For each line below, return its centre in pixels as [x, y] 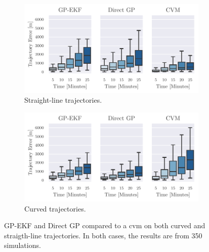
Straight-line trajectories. [63, 100]
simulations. [23, 245]
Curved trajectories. [55, 208]
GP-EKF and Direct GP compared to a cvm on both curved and [105, 225]
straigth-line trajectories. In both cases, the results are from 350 [103, 235]
